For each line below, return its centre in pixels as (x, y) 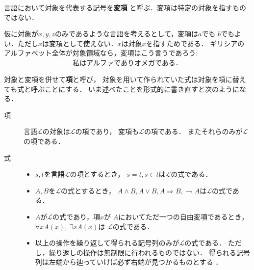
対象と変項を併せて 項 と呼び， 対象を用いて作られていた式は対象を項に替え (125, 79)
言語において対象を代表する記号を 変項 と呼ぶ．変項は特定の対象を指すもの (125, 7)
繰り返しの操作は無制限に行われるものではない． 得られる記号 (149, 252)
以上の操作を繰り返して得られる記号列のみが (107, 243)
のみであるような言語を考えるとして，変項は (126, 34)
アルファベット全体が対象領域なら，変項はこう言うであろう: (101, 53)
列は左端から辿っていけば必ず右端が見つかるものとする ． (129, 262)
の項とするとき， (97, 174)
